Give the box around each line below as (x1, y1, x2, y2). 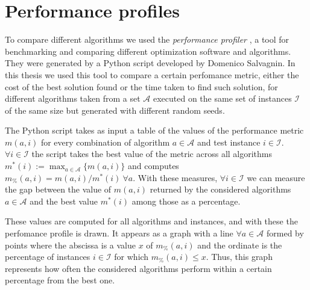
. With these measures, (133, 171, 218, 184)
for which (114, 250, 149, 263)
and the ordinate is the (197, 238, 282, 251)
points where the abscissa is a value (5, 238, 136, 251)
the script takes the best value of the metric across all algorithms (31, 147, 273, 160)
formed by (266, 227, 304, 239)
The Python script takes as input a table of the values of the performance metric (5, 124, 304, 137)
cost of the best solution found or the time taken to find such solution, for (5, 80, 278, 93)
